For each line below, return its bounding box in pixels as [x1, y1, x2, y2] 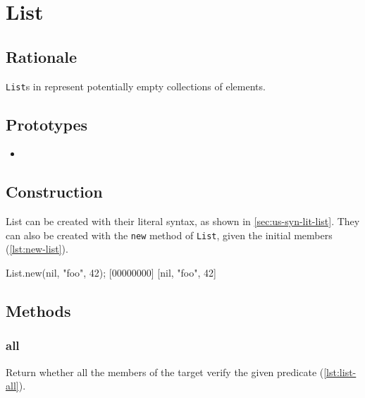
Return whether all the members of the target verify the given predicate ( [6, 364, 324, 379]
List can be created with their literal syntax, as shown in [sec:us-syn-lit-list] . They [6, 214, 360, 229]
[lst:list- [323, 364, 357, 379]
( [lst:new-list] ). [6, 241, 68, 256]
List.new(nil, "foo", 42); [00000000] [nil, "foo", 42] [6, 265, 216, 280]
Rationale [6, 45, 77, 67]
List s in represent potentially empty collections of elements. [6, 78, 266, 93]
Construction [6, 181, 103, 203]
